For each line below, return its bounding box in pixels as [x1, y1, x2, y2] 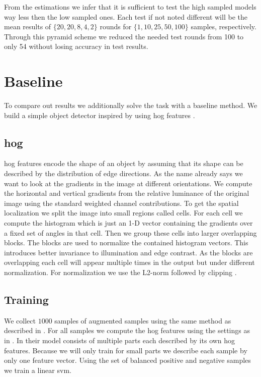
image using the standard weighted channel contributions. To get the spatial [4, 197, 239, 208]
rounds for [100, 21, 132, 32]
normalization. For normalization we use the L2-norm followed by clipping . [4, 267, 237, 278]
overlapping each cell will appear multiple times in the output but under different [4, 257, 255, 267]
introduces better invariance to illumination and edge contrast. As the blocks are [4, 247, 253, 257]
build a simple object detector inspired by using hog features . [4, 110, 195, 120]
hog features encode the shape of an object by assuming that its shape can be [4, 158, 243, 169]
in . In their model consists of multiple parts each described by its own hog [4, 335, 235, 345]
